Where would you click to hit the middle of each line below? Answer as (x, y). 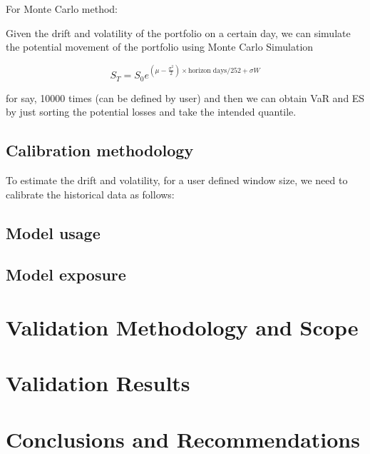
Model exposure (66, 274)
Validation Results (98, 383)
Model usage (53, 232)
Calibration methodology (100, 150)
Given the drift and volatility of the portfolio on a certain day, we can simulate (178, 32)
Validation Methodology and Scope (182, 327)
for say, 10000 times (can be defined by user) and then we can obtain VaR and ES (185, 97)
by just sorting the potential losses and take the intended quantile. (151, 112)
